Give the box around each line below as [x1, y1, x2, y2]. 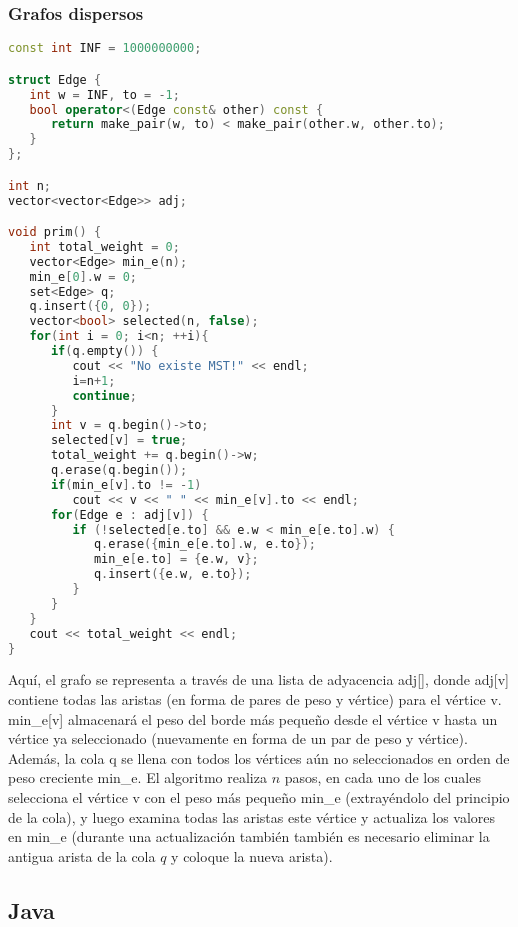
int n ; [8, 178, 51, 193]
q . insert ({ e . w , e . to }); [93, 567, 252, 582]
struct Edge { [8, 72, 102, 87]
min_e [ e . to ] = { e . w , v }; [93, 552, 259, 567]
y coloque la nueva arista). [171, 845, 333, 866]
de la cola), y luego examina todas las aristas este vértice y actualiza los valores [8, 806, 496, 827]
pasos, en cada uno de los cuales [284, 767, 481, 788]
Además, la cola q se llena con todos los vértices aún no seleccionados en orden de [8, 747, 510, 768]
